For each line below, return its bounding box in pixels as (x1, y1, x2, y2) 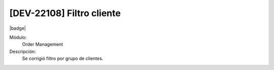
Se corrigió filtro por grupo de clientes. (22, 55, 104, 61)
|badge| (9, 25, 26, 31)
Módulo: (9, 34, 27, 40)
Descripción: (9, 48, 37, 54)
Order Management (22, 41, 63, 47)
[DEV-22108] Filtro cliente (9, 8, 121, 19)
